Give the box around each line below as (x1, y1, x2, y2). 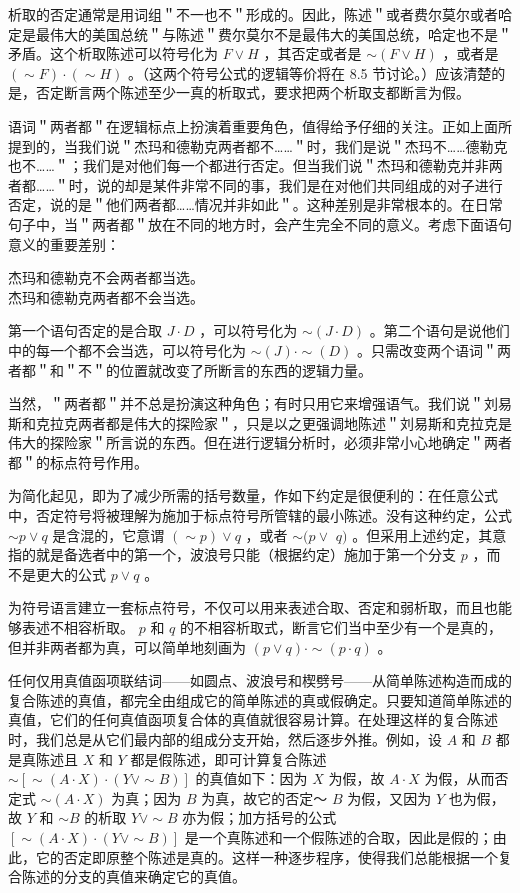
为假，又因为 (347, 787, 432, 808)
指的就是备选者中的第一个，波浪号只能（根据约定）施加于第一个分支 (8, 544, 456, 565)
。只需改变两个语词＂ (356, 339, 497, 360)
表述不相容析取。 (21, 617, 134, 638)
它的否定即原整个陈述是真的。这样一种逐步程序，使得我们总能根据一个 (35, 846, 498, 867)
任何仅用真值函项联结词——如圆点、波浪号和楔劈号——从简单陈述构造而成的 (8, 670, 512, 691)
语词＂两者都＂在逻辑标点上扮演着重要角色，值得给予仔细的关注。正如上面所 (8, 115, 512, 136)
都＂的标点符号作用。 (8, 451, 148, 472)
